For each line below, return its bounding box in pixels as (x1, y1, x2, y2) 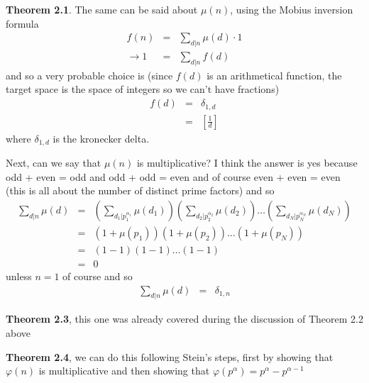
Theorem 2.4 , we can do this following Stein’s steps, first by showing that (6, 349, 334, 364)
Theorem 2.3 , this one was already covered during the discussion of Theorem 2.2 (6, 311, 364, 326)
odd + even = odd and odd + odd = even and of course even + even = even (6, 169, 341, 184)
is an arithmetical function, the (206, 67, 342, 82)
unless (6, 268, 32, 283)
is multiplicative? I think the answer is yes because (136, 155, 358, 170)
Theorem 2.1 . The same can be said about (6, 2, 198, 16)
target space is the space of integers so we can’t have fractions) (6, 82, 280, 96)
